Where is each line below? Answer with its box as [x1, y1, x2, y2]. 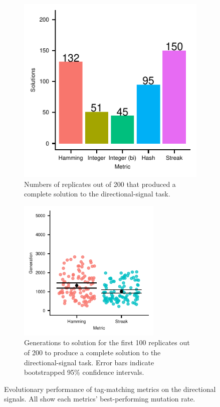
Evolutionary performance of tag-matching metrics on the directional [4, 383, 216, 394]
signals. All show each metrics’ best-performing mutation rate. [4, 393, 195, 404]
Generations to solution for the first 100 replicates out [24, 337, 190, 348]
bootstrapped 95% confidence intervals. [24, 367, 144, 377]
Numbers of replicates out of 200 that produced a [24, 178, 176, 189]
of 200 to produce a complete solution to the [24, 347, 161, 357]
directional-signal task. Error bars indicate [24, 357, 154, 367]
